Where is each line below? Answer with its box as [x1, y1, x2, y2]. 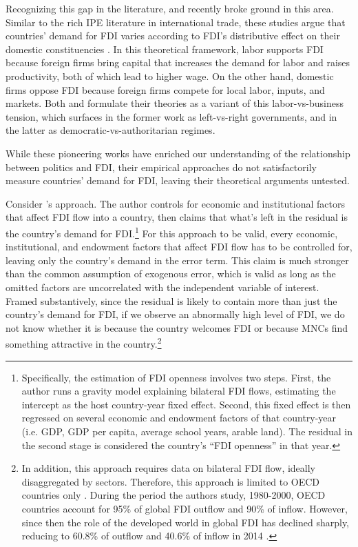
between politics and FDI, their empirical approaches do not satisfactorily [6, 159, 317, 174]
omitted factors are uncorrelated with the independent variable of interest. [6, 279, 319, 294]
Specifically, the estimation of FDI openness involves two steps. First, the [21, 370, 331, 384]
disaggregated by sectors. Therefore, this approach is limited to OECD [21, 474, 320, 488]
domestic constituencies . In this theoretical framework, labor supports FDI [6, 41, 324, 56]
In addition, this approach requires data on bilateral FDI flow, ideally [21, 461, 315, 475]
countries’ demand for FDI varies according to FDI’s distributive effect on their [6, 28, 340, 43]
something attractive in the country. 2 [6, 335, 162, 350]
